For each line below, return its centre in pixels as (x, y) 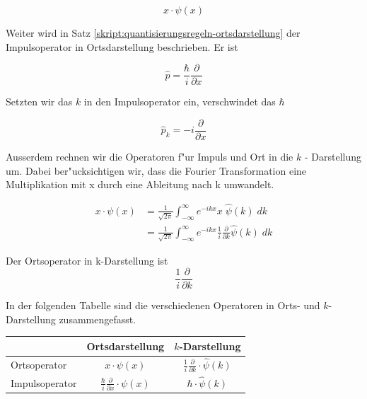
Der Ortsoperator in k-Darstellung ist (87, 260)
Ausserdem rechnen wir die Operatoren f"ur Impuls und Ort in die (150, 156)
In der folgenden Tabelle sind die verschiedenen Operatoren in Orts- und (163, 305)
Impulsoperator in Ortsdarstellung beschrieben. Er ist (122, 46)
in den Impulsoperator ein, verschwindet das (180, 102)
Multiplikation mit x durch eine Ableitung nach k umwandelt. (140, 184)
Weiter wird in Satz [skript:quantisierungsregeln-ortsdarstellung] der (153, 33)
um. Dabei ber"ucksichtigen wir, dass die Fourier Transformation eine (156, 170)
